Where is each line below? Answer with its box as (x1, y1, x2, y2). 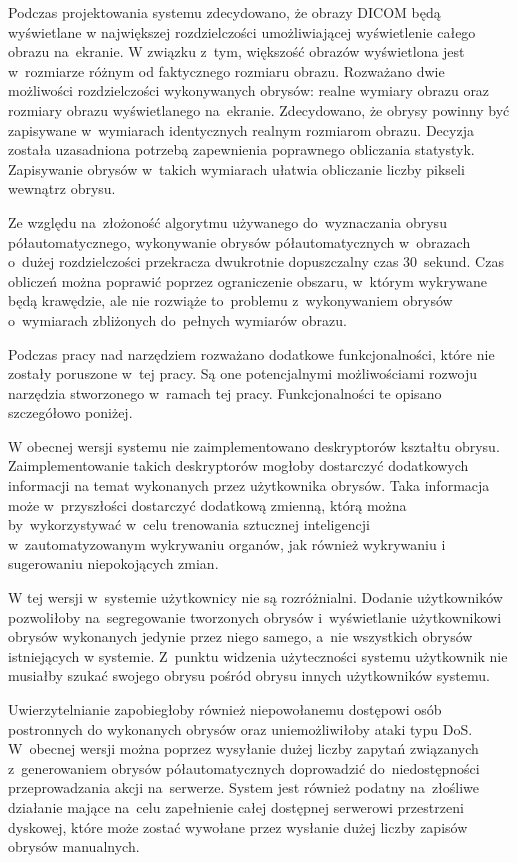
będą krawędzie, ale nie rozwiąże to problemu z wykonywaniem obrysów (8, 290, 453, 311)
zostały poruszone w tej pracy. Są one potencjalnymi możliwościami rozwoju (8, 363, 477, 384)
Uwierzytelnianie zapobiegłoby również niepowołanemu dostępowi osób (8, 699, 442, 719)
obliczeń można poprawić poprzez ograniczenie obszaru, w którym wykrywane (8, 270, 488, 291)
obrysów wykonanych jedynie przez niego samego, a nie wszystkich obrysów (8, 626, 473, 647)
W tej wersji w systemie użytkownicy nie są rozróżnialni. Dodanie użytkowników (8, 587, 503, 608)
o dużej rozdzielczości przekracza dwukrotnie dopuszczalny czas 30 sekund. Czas (8, 251, 504, 272)
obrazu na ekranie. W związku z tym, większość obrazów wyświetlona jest (8, 41, 465, 62)
